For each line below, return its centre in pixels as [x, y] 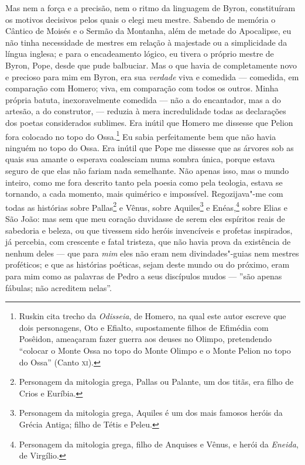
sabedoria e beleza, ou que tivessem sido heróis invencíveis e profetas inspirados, [149, 230]
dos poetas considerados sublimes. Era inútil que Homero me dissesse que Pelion [149, 122]
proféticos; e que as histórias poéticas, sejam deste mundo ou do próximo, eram [148, 264]
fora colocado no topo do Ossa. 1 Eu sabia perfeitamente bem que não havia [141, 135]
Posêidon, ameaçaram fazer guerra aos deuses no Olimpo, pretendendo [145, 339]
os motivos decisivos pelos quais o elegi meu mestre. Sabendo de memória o [140, 19]
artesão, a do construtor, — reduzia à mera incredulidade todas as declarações [146, 111]
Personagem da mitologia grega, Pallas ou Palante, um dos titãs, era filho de [156, 382]
